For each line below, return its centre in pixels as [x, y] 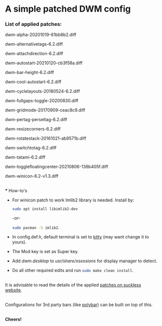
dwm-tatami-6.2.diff [25, 157]
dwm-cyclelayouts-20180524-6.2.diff [43, 91]
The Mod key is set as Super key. [45, 252]
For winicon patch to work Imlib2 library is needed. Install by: [73, 200]
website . [14, 290]
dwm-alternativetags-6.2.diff [34, 44]
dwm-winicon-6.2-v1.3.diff [32, 176]
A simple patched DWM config [68, 9]
